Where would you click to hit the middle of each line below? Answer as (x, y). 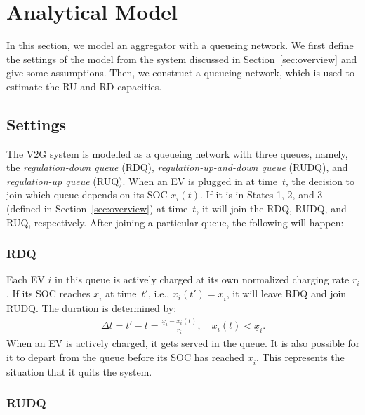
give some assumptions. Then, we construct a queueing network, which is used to (181, 73)
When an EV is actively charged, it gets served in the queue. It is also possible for (183, 342)
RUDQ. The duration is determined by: (92, 308)
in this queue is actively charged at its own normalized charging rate (202, 279)
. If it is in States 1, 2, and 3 (261, 195)
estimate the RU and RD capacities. (84, 86)
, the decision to (320, 181)
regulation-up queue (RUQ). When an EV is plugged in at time (142, 181)
